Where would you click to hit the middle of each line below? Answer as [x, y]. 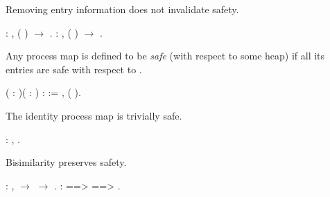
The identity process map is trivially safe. [94, 115]
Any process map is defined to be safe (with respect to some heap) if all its [165, 56]
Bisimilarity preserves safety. [66, 162]
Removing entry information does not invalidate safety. [122, 9]
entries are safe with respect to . [74, 69]
